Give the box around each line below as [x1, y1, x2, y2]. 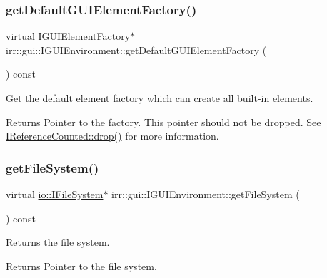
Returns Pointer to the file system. [6, 258, 157, 273]
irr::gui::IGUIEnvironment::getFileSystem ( [111, 187, 300, 201]
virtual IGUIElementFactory [6, 29, 131, 43]
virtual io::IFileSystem [6, 187, 104, 201]
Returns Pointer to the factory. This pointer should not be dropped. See [6, 114, 321, 129]
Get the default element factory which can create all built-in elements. [6, 91, 313, 105]
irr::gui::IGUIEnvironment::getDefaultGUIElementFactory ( [6, 42, 267, 57]
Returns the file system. [6, 235, 110, 249]
